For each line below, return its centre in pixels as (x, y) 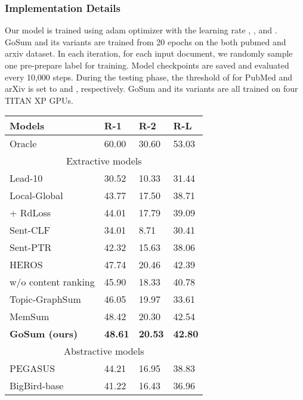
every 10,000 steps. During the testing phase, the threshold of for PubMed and (149, 77)
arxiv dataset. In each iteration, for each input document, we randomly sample (149, 53)
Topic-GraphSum (45, 299)
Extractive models (104, 161)
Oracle (23, 144)
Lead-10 (26, 178)
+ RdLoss (30, 213)
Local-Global (36, 196)
